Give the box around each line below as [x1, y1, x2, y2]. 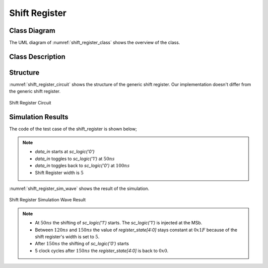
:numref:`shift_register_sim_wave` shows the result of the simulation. [9, 185, 149, 191]
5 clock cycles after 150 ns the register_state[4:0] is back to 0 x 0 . [35, 248, 169, 254]
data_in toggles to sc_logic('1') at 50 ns [35, 156, 115, 162]
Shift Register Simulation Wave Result [9, 197, 86, 203]
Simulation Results [9, 112, 69, 121]
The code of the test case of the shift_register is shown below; [9, 126, 137, 132]
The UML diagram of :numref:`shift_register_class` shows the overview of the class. [9, 40, 180, 46]
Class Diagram [9, 26, 56, 35]
